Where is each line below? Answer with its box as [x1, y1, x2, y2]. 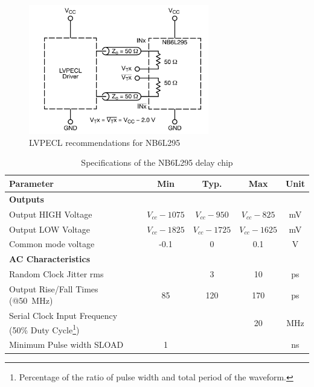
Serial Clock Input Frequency [9, 309, 118, 322]
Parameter [9, 177, 54, 189]
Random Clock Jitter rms [9, 268, 104, 280]
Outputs [9, 192, 44, 205]
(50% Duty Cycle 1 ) [9, 321, 80, 336]
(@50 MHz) [9, 294, 53, 307]
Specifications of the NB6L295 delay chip [81, 156, 233, 169]
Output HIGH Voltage [9, 207, 92, 220]
